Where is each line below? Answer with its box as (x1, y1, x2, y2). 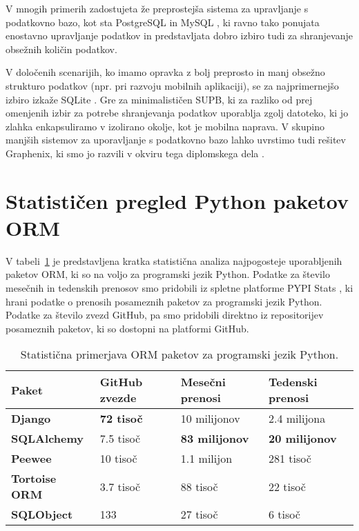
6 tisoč (269, 506, 300, 523)
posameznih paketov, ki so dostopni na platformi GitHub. (6, 321, 249, 335)
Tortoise (11, 470, 57, 487)
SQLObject (11, 506, 73, 523)
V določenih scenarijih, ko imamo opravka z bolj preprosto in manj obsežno (6, 65, 325, 79)
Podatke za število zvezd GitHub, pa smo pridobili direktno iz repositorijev (6, 308, 324, 322)
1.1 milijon (180, 450, 233, 467)
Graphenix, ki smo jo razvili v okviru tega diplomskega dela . (6, 146, 264, 160)
